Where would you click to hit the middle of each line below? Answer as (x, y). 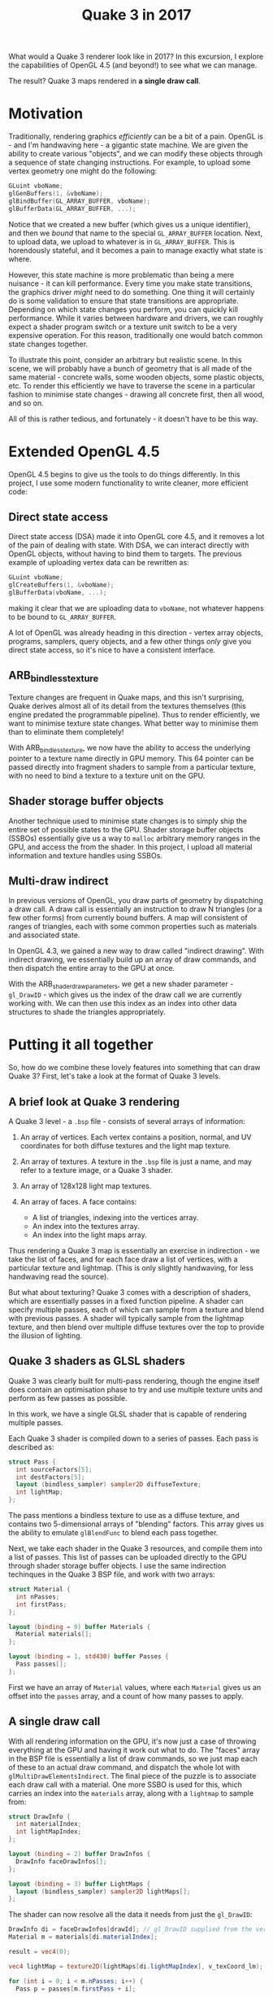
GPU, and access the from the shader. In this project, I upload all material (130, 847)
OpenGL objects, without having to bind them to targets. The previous (125, 554)
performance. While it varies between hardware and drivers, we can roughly (136, 318)
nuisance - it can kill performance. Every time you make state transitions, (131, 283)
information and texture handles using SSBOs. (85, 855)
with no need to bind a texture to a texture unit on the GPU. (107, 775)
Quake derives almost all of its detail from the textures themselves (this (127, 706)
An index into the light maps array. (90, 1235)
